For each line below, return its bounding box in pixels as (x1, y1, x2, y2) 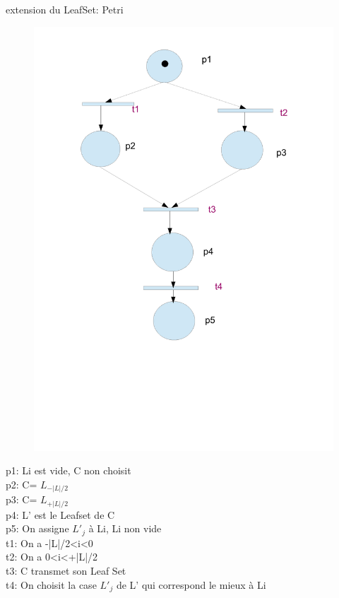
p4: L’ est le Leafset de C (6, 507, 115, 522)
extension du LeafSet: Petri (6, 2, 124, 16)
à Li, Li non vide (88, 521, 162, 536)
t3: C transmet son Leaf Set (6, 563, 126, 578)
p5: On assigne (6, 521, 69, 536)
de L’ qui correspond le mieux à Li (116, 577, 266, 592)
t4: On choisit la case (6, 577, 97, 592)
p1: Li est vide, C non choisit (6, 463, 131, 478)
